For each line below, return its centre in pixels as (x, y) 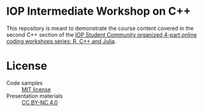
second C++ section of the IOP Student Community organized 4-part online (102, 34)
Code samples (24, 83)
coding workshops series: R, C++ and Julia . (61, 41)
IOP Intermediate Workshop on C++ (99, 11)
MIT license (36, 89)
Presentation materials (35, 95)
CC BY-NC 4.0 (40, 102)
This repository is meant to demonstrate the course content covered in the (100, 28)
